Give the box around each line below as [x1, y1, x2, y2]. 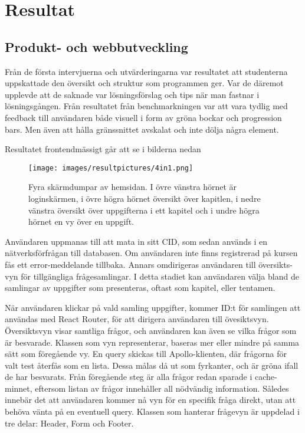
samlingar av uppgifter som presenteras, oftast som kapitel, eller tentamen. [5, 281, 276, 294]
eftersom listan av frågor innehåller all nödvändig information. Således [35, 382, 289, 394]
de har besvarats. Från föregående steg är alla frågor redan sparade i [5, 370, 252, 383]
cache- [254, 370, 277, 383]
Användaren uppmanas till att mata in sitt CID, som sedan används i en [5, 235, 268, 247]
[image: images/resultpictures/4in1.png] [28, 163, 194, 172]
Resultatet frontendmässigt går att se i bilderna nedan [5, 143, 201, 155]
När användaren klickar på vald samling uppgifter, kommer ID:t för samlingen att [5, 301, 301, 313]
